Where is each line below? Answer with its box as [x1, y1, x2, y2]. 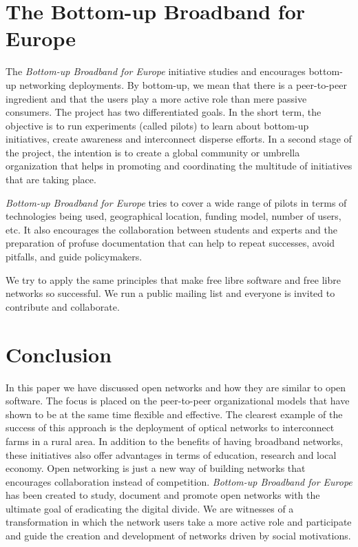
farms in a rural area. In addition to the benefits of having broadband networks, [6, 433, 344, 448]
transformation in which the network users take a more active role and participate [6, 515, 352, 529]
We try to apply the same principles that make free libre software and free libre [6, 272, 341, 287]
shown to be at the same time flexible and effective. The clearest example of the [6, 406, 343, 421]
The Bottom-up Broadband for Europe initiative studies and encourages [6, 64, 306, 79]
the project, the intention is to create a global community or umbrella [6, 145, 300, 159]
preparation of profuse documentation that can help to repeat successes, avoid [6, 236, 335, 250]
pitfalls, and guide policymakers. [6, 249, 143, 264]
